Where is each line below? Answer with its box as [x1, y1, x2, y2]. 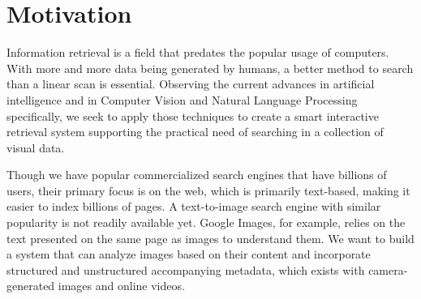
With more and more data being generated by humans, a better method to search [6, 59, 414, 76]
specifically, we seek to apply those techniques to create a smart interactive [6, 107, 379, 124]
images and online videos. [58, 277, 185, 294]
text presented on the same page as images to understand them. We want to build [6, 229, 415, 246]
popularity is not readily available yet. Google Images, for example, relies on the [6, 214, 406, 231]
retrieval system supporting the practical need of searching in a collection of [6, 123, 384, 140]
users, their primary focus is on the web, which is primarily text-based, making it [6, 182, 410, 199]
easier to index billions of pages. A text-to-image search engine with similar [6, 198, 381, 215]
